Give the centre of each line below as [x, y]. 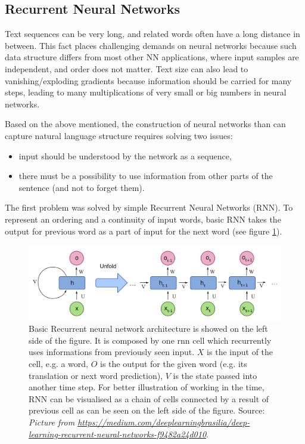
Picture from [52, 422]
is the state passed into [215, 375]
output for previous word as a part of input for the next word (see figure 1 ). [144, 231]
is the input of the [240, 352]
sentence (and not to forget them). [82, 187]
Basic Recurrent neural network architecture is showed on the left [148, 329]
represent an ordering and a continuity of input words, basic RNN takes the [143, 219]
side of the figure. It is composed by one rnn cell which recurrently [150, 340]
